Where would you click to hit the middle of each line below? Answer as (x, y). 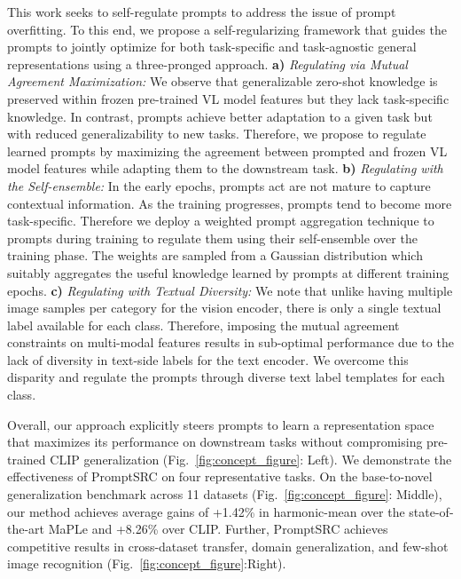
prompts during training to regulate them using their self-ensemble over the (212, 238)
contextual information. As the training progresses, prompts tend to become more (230, 203)
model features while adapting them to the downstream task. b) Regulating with (225, 168)
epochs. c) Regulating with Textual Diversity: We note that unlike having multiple (230, 290)
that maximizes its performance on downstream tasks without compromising (215, 442)
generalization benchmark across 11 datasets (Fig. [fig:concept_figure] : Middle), (225, 494)
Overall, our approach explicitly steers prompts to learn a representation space (221, 424)
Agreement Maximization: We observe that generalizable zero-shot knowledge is (223, 81)
